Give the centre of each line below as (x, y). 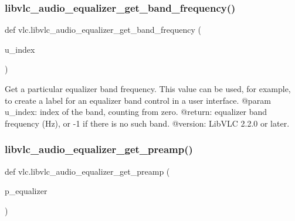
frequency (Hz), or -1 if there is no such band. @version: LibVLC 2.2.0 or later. (147, 123)
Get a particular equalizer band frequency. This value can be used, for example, (148, 89)
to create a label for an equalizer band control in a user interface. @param (138, 100)
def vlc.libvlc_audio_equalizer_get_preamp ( (87, 171)
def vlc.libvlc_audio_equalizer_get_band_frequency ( (103, 30)
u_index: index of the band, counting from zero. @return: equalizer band (136, 112)
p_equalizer (26, 191)
